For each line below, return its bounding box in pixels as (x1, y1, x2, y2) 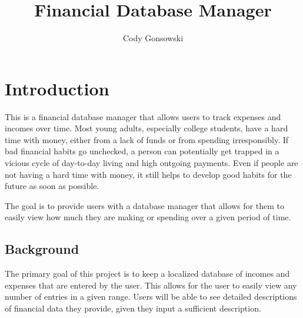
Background (5, 240, 79, 258)
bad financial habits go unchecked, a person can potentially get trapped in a (5, 145, 279, 157)
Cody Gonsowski (122, 32, 184, 44)
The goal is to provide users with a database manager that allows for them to (5, 199, 284, 211)
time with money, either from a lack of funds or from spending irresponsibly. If (5, 133, 289, 145)
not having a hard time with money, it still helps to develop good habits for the (5, 168, 292, 180)
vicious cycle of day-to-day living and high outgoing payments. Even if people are (5, 157, 298, 169)
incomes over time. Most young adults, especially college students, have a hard (5, 122, 288, 134)
